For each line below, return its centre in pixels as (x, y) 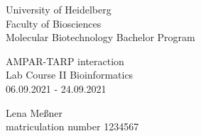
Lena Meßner (34, 112)
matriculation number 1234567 (72, 126)
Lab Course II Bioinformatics (70, 75)
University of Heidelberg (59, 9)
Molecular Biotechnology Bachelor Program (101, 37)
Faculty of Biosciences (54, 23)
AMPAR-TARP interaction (65, 61)
